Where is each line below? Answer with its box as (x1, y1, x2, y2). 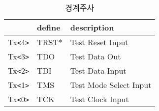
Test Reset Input (70, 36, 128, 48)
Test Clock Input (70, 93, 129, 105)
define (37, 22, 61, 33)
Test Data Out (70, 51, 121, 62)
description (70, 22, 114, 33)
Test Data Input (70, 65, 127, 76)
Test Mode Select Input (70, 79, 152, 90)
